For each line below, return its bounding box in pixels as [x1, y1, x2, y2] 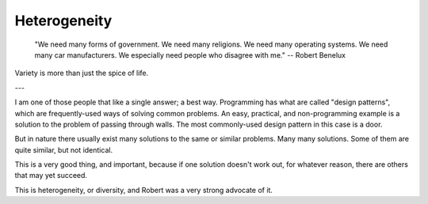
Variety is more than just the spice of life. [14, 68, 149, 78]
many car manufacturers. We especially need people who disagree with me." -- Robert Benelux [34, 50, 346, 59]
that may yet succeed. [14, 171, 87, 180]
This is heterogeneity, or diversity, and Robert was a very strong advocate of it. [14, 185, 273, 195]
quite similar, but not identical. [14, 145, 113, 154]
